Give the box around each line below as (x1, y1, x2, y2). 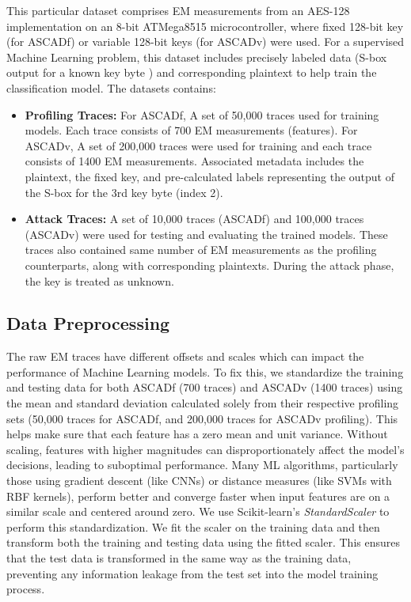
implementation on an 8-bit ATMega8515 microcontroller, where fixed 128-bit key (6, 17, 404, 34)
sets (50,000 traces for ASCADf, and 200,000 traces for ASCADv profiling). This (6, 410, 398, 426)
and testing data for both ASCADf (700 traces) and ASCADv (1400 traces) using (6, 379, 403, 396)
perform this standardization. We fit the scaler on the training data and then (6, 518, 380, 535)
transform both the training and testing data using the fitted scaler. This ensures (6, 534, 400, 551)
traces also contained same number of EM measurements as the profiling (25, 241, 377, 258)
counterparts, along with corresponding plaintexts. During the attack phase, (25, 256, 394, 273)
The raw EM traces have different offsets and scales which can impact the (6, 348, 364, 365)
